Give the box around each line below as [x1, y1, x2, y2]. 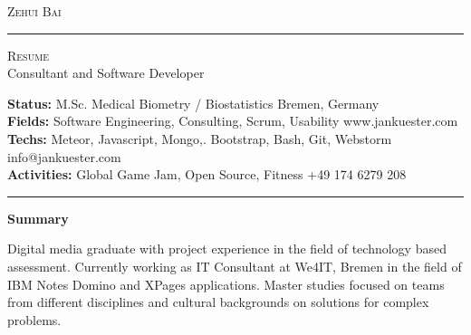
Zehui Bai [7, 2, 62, 20]
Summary [7, 208, 69, 227]
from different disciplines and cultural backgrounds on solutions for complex [7, 292, 429, 311]
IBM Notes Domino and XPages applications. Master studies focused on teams [7, 274, 445, 293]
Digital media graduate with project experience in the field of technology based [7, 239, 447, 258]
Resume [7, 45, 50, 64]
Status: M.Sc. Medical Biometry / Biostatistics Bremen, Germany [7, 93, 380, 112]
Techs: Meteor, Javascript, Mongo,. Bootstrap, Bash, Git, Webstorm [7, 129, 392, 148]
